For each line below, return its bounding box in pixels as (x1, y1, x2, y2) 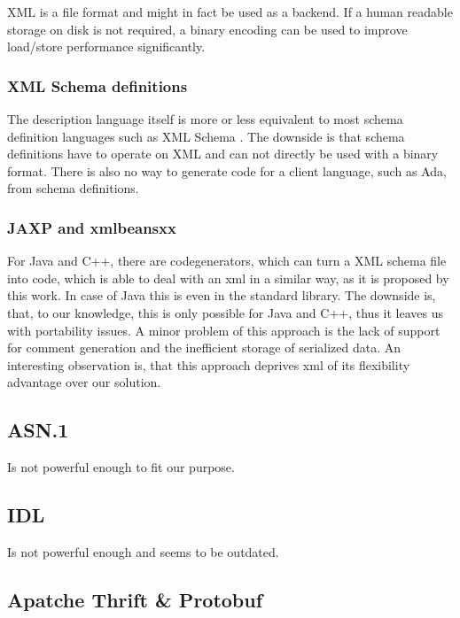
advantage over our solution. (7, 373, 161, 391)
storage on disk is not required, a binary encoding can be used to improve (7, 19, 408, 38)
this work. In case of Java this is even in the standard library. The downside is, (7, 286, 436, 305)
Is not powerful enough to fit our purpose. (7, 458, 235, 476)
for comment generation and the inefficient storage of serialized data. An (7, 338, 402, 357)
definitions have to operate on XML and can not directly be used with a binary (7, 144, 439, 163)
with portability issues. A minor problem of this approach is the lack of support (7, 321, 441, 339)
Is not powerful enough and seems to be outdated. (7, 542, 279, 560)
